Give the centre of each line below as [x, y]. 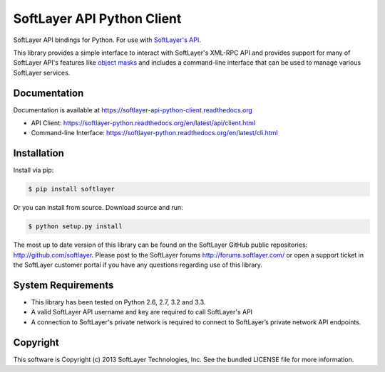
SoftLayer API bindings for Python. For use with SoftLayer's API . [107, 40]
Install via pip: [34, 170]
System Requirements [63, 285]
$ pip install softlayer [72, 189]
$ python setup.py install [75, 227]
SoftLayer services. [42, 73]
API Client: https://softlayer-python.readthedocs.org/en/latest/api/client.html [143, 123]
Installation [38, 153]
